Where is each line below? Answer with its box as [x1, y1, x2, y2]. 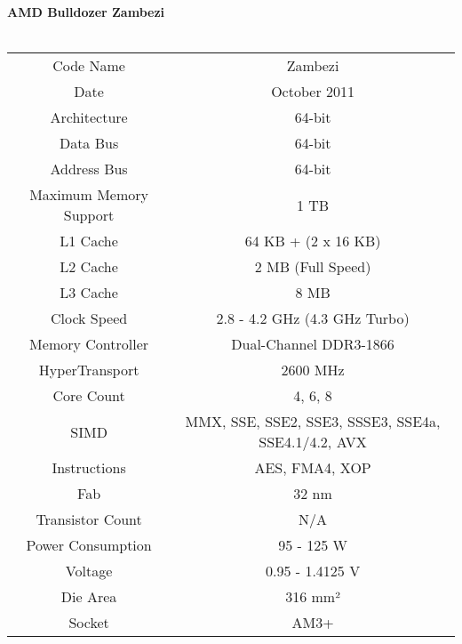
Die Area [60, 586, 117, 608]
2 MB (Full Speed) [254, 256, 371, 278]
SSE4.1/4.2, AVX [259, 431, 367, 453]
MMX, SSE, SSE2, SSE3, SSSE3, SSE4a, [185, 411, 441, 432]
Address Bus [50, 158, 128, 180]
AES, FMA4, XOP [254, 457, 371, 479]
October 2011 [271, 81, 354, 102]
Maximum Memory [29, 184, 148, 205]
